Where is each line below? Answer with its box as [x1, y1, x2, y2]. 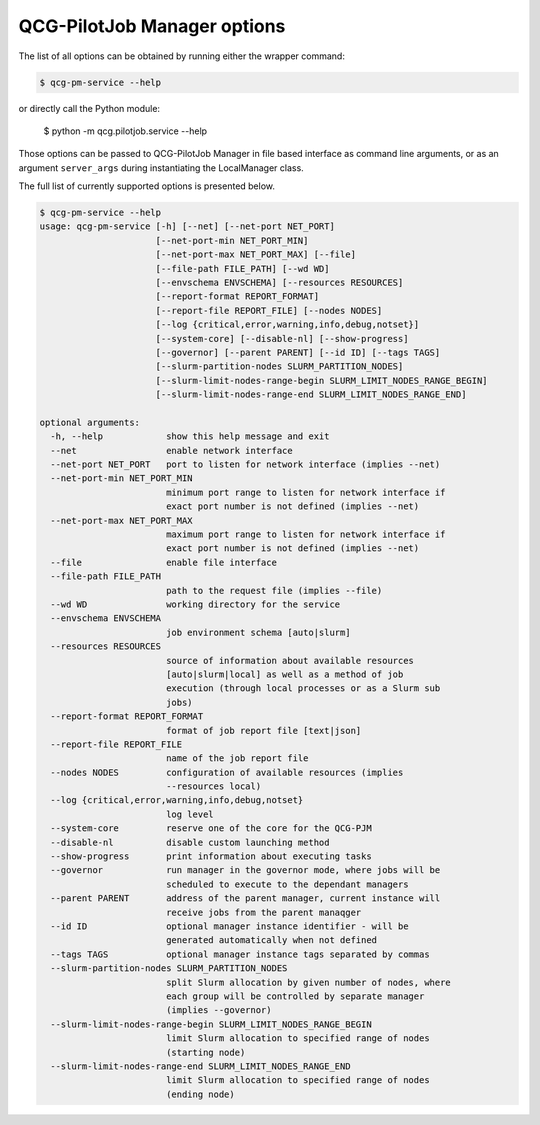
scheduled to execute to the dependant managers [165, 878, 409, 890]
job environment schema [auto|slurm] [165, 626, 351, 638]
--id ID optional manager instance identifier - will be [50, 920, 409, 932]
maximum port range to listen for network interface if [165, 529, 446, 540]
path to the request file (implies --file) [165, 585, 383, 596]
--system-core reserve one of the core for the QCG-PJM [50, 823, 372, 834]
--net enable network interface [50, 445, 294, 456]
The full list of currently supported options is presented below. [18, 180, 275, 192]
